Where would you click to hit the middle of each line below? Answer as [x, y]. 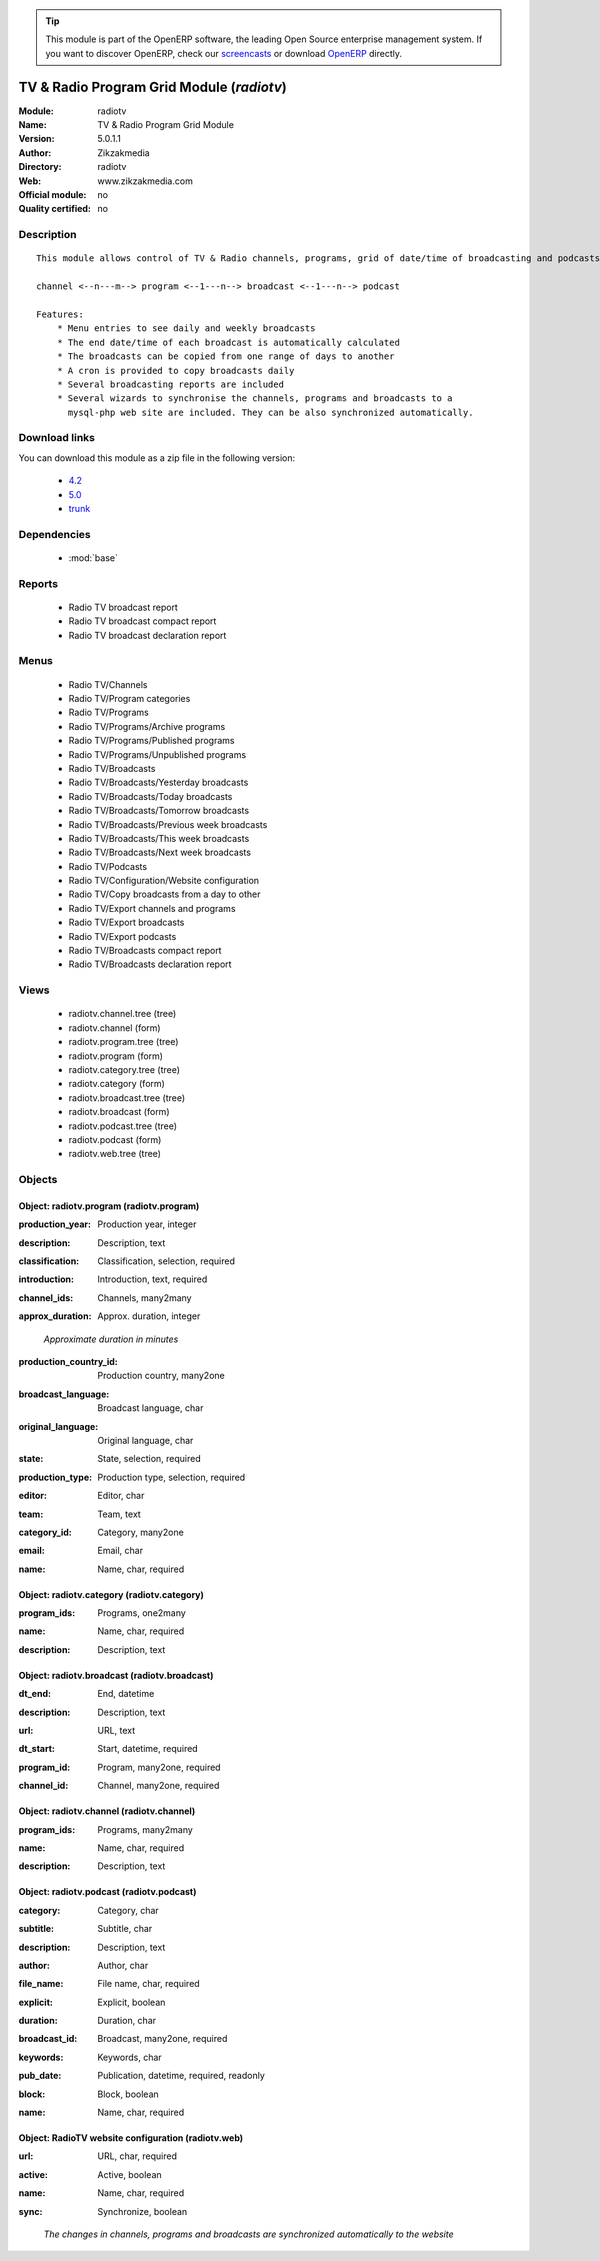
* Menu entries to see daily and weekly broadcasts [186, 328]
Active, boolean [129, 2174]
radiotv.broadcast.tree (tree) [127, 1097]
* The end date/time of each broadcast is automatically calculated [228, 342]
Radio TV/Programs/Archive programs [147, 726]
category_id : [45, 1532]
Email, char [120, 1551]
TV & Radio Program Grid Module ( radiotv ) [152, 86]
